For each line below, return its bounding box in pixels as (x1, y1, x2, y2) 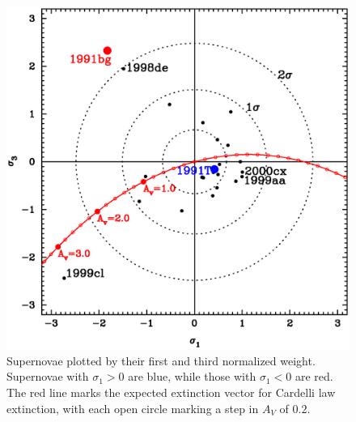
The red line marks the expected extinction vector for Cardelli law (6, 383, 336, 400)
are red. (295, 368, 333, 385)
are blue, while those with (128, 368, 256, 385)
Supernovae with (6, 368, 89, 385)
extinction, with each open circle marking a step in (6, 399, 259, 416)
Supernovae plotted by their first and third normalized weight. (6, 352, 316, 369)
